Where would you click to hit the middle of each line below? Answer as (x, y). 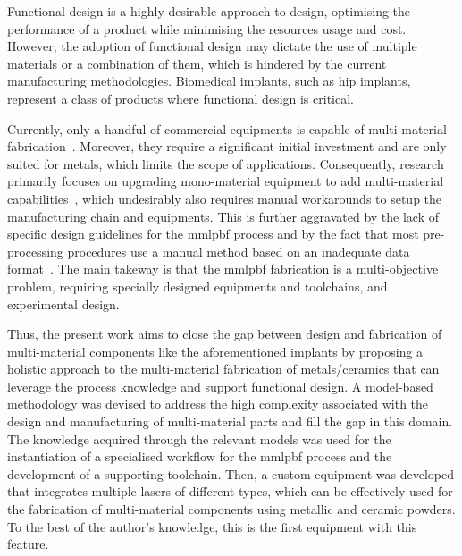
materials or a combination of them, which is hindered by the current (197, 63)
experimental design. (63, 303)
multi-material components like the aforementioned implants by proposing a (215, 351)
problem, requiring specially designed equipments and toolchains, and (197, 286)
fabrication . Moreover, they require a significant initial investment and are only (227, 146)
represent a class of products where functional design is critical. (181, 98)
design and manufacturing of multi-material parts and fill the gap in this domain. (230, 421)
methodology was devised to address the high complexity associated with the (218, 404)
